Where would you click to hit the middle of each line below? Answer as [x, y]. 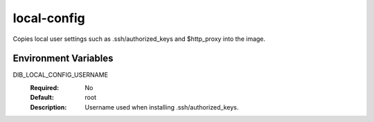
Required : [44, 87]
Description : [48, 107]
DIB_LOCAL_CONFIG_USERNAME [61, 75]
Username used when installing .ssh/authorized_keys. [162, 107]
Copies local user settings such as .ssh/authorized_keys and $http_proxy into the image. [139, 39]
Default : [42, 98]
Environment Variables [63, 59]
